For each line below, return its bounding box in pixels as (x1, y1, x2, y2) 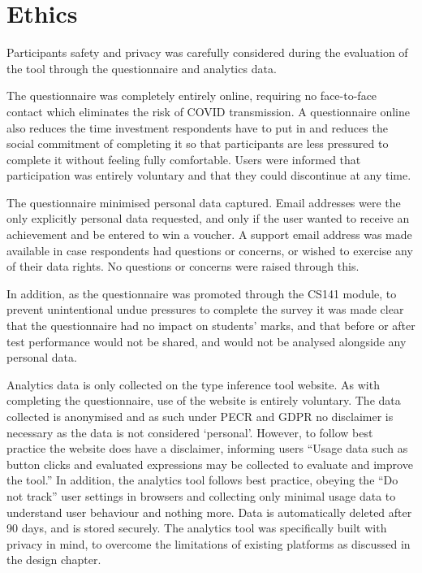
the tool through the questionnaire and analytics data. (6, 59, 277, 76)
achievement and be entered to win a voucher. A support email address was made (6, 226, 412, 243)
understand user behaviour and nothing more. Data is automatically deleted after (6, 503, 412, 520)
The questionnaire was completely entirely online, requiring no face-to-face (6, 87, 377, 104)
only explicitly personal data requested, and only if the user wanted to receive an (6, 210, 410, 227)
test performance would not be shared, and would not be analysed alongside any (6, 332, 407, 349)
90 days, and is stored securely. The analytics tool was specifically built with (6, 519, 387, 536)
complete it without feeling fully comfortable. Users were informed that (6, 150, 361, 167)
